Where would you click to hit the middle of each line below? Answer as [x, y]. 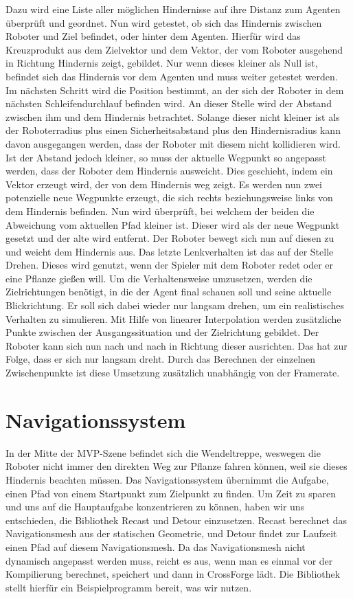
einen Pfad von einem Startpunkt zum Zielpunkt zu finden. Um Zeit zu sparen [171, 493]
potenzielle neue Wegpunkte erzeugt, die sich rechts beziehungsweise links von [169, 197]
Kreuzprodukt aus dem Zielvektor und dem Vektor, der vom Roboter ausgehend [174, 49]
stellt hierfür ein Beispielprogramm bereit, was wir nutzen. [129, 587]
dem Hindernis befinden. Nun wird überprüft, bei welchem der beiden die [160, 211]
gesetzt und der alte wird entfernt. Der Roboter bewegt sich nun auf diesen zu [170, 238]
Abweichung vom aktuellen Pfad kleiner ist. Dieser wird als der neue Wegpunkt [173, 224]
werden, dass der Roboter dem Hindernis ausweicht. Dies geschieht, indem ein [169, 171]
